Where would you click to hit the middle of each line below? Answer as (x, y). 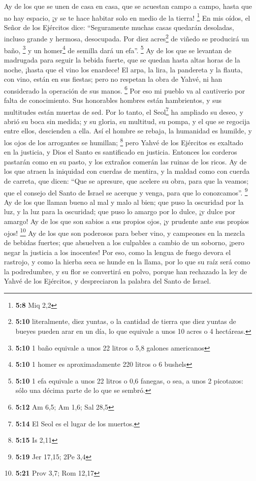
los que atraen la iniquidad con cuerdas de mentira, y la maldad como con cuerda (127, 171)
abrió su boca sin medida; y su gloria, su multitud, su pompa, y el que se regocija (127, 121)
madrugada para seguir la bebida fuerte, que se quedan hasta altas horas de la (122, 59)
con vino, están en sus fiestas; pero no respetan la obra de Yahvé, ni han (113, 79)
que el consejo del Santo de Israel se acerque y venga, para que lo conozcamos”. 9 (126, 192)
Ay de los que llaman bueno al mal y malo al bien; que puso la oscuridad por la (124, 202)
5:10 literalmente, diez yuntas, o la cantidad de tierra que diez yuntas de (126, 321)
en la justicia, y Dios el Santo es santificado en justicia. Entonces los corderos (121, 152)
